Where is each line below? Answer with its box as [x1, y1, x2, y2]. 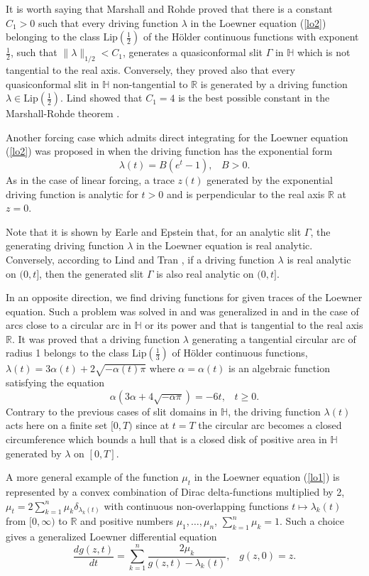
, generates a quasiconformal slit [122, 45, 263, 60]
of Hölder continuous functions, [172, 345, 308, 360]
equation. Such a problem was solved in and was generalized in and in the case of [6, 303, 359, 318]
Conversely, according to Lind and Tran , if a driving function [6, 251, 275, 266]
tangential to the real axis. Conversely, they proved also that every [6, 62, 295, 77]
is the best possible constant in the [178, 90, 330, 105]
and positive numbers [80, 513, 173, 528]
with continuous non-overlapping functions [104, 498, 289, 513]
